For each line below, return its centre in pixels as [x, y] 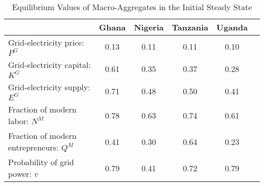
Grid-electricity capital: [49, 65]
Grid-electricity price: [46, 42]
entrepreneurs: [34, 147]
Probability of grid [41, 162]
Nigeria [149, 27]
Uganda [232, 27]
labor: [19, 121]
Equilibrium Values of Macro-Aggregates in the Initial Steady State [132, 7]
